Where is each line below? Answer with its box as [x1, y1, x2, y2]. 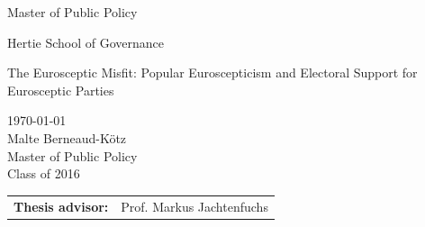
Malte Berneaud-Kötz [7, 128, 127, 147]
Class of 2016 [7, 164, 80, 183]
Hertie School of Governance [7, 32, 165, 51]
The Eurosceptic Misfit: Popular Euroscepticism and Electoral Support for [7, 63, 418, 82]
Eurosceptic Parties [7, 80, 114, 99]
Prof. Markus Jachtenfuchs [121, 196, 268, 215]
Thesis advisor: [14, 196, 109, 215]
